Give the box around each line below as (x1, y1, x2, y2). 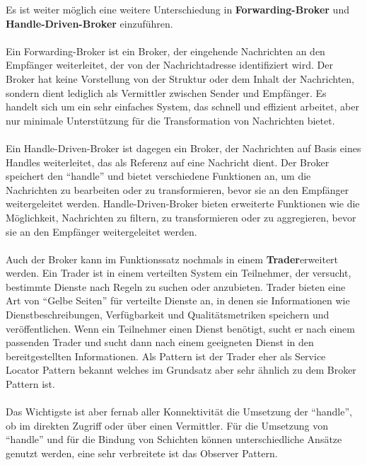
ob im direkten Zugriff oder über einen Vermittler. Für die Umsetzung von (6, 418, 329, 432)
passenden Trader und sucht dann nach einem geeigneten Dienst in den (6, 335, 314, 350)
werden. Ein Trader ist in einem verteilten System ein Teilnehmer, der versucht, (6, 265, 351, 280)
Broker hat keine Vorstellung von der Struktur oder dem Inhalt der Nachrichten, (6, 71, 354, 86)
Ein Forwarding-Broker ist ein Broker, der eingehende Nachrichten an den (6, 43, 325, 58)
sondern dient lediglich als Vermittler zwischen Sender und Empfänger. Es (6, 85, 327, 100)
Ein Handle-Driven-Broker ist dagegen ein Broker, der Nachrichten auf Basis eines (6, 140, 361, 155)
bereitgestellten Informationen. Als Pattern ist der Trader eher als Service (6, 348, 326, 363)
